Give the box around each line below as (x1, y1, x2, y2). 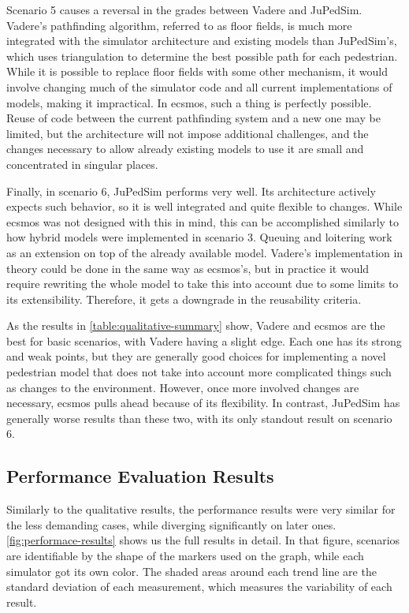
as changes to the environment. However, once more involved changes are (6, 379, 359, 395)
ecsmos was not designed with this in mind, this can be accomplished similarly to (6, 213, 400, 230)
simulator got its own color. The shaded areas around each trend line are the (6, 563, 377, 579)
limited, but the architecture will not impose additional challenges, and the (6, 125, 369, 141)
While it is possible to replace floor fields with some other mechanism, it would (6, 63, 388, 80)
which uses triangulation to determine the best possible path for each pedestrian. (6, 47, 398, 64)
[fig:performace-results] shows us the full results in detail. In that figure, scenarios (6, 532, 400, 548)
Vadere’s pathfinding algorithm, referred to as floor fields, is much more (6, 17, 352, 33)
